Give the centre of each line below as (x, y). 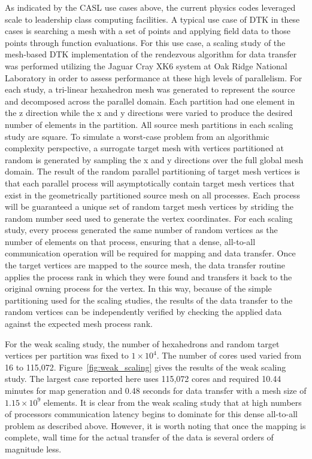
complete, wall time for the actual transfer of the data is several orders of (139, 437)
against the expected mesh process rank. (79, 324)
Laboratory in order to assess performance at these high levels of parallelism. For (154, 77)
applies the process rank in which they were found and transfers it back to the (149, 276)
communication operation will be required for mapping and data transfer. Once (150, 253)
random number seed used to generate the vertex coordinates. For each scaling (149, 218)
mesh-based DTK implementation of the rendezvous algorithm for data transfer (151, 54)
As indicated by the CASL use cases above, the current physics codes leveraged (150, 7)
